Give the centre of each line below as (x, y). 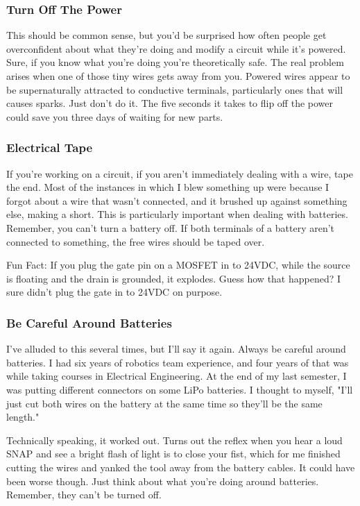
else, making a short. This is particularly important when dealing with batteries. (177, 214)
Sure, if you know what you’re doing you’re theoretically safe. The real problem (175, 62)
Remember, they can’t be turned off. (84, 495)
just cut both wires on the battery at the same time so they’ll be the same (164, 403)
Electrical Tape (50, 147)
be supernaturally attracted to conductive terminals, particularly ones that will (175, 89)
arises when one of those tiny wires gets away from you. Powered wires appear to (178, 76)
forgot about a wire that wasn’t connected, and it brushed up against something (177, 200)
